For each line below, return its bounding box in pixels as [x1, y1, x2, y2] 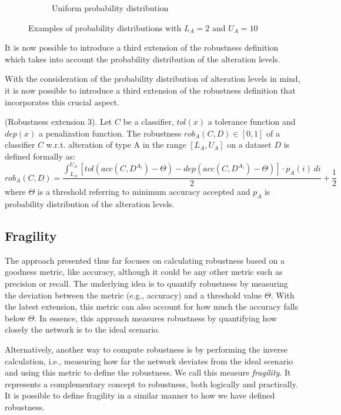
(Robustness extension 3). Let [5, 115, 112, 128]
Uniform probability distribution [52, 2, 169, 14]
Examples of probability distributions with [28, 21, 182, 34]
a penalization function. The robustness [39, 127, 182, 139]
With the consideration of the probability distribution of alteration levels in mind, [5, 72, 300, 85]
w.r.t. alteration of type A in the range [46, 138, 186, 151]
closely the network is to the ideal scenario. [5, 323, 160, 336]
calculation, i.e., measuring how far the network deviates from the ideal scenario [5, 354, 293, 367]
